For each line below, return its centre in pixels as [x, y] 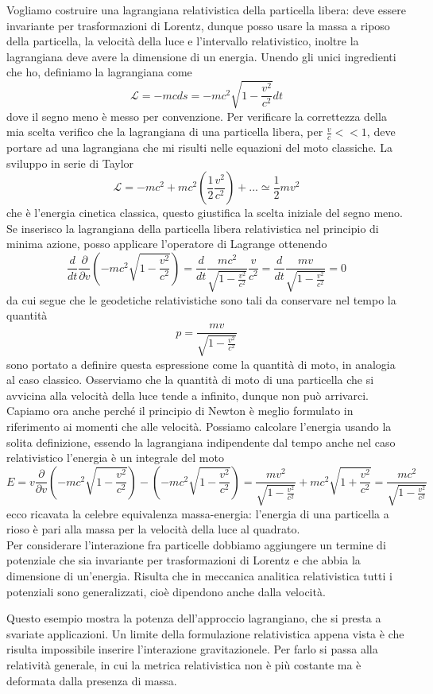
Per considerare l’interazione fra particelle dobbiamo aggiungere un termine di [196, 544]
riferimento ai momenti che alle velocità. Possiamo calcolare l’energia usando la [199, 426]
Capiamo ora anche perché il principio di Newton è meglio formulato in [180, 411]
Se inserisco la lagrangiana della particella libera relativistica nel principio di [193, 228]
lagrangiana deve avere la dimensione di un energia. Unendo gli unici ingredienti [201, 56]
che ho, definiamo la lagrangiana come [99, 72]
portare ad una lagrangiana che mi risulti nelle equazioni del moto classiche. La [199, 147]
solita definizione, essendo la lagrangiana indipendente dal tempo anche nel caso [201, 442]
